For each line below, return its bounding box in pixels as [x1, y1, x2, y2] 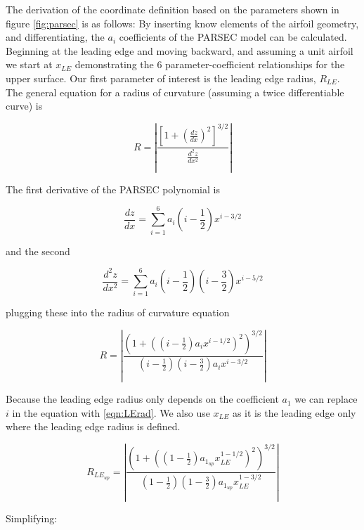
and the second [6, 243, 70, 258]
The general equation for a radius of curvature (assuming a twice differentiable [6, 84, 344, 99]
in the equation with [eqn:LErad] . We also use [12, 405, 210, 420]
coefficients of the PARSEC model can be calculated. [119, 30, 347, 44]
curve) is [6, 98, 43, 113]
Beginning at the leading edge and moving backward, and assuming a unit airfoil [6, 43, 353, 58]
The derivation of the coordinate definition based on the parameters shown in [6, 2, 339, 16]
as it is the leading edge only [232, 405, 356, 420]
